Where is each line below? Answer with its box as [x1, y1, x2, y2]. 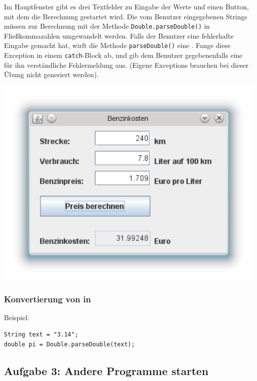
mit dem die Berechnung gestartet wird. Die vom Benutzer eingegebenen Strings [4, 11, 248, 21]
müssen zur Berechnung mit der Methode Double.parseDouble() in [4, 21, 210, 31]
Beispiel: [4, 312, 30, 323]
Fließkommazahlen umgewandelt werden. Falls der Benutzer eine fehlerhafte [4, 30, 234, 41]
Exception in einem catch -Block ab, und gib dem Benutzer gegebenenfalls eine [4, 50, 243, 60]
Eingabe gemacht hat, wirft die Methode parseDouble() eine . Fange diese [4, 40, 231, 50]
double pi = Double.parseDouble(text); [4, 340, 135, 348]
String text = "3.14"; [4, 331, 79, 338]
